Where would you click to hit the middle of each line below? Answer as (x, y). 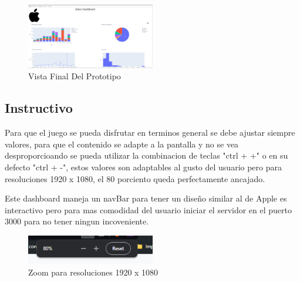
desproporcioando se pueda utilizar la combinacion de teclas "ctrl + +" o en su (146, 155)
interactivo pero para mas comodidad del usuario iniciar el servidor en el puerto (149, 209)
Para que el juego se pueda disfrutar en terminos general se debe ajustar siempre (150, 132)
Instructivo (39, 108)
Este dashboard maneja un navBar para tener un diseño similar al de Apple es (146, 198)
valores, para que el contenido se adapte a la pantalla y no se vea (122, 144)
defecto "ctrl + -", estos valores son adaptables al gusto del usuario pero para (144, 167)
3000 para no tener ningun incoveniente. (77, 221)
